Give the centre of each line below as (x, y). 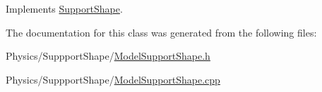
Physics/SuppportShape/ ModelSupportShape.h (108, 56)
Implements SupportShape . (64, 8)
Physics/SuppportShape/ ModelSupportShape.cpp (113, 79)
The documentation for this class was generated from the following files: (161, 32)
